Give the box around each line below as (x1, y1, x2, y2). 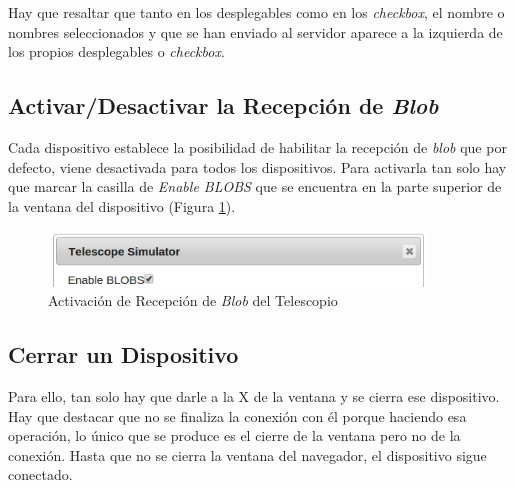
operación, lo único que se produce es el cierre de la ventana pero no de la (8, 425, 461, 446)
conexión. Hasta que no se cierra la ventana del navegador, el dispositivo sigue (8, 444, 487, 465)
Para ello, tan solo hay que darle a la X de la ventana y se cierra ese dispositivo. (8, 386, 500, 407)
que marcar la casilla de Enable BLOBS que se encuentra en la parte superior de (8, 176, 502, 197)
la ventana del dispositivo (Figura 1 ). (8, 195, 236, 216)
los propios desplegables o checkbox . (8, 41, 225, 62)
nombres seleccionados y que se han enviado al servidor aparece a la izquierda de (8, 21, 503, 42)
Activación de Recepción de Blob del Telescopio (48, 290, 338, 311)
